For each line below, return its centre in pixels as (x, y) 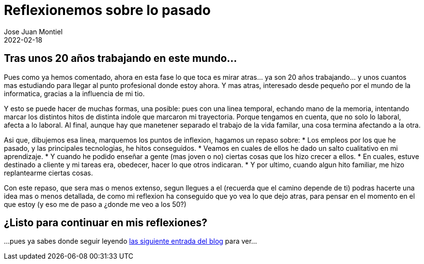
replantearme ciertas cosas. (48, 173)
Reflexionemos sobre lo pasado (107, 10)
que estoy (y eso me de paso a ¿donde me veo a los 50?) (95, 204)
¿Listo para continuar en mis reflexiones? (106, 223)
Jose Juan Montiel (33, 31)
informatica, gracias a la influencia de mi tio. (74, 93)
